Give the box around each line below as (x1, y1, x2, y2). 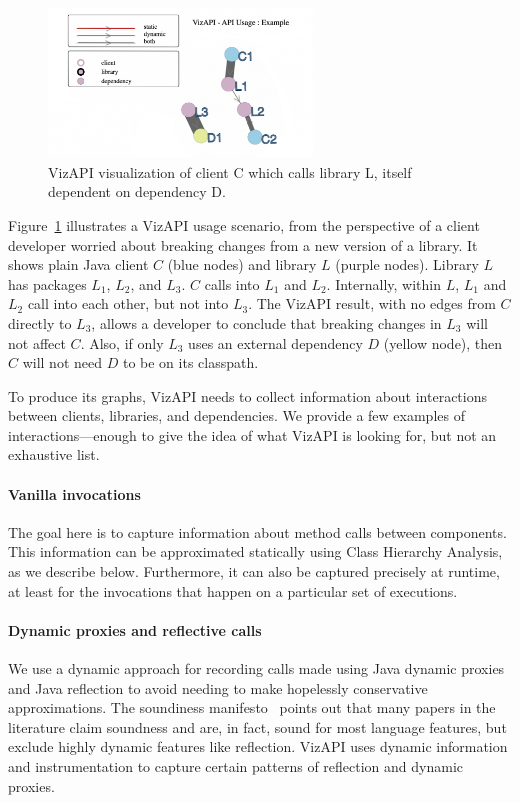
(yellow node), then (383, 332, 503, 353)
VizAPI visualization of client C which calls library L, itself (48, 161, 412, 182)
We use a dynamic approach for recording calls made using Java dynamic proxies (8, 658, 505, 679)
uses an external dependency (188, 332, 363, 353)
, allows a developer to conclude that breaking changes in (91, 312, 442, 333)
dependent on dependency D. (48, 181, 226, 202)
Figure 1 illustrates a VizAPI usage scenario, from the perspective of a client (8, 214, 480, 235)
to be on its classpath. (122, 352, 259, 373)
